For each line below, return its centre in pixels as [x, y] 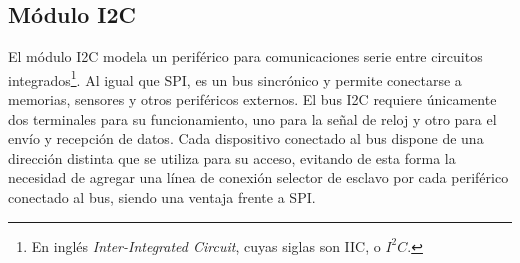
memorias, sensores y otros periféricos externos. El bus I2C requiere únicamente [252, 99]
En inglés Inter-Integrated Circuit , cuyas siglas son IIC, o [206, 245]
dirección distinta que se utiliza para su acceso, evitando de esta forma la [232, 157]
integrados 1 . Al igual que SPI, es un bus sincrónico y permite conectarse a [235, 78]
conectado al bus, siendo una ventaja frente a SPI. [162, 197]
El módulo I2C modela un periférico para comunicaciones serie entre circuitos [245, 56]
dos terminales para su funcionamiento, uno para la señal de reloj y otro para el [252, 118]
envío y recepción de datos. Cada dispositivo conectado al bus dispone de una [246, 138]
